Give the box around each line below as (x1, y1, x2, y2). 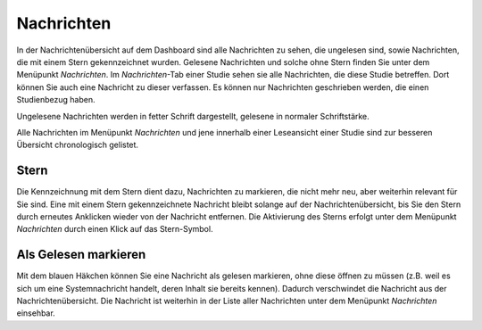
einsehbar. (16, 308, 55, 318)
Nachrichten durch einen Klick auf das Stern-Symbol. (16, 224, 213, 235)
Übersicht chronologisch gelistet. (16, 139, 138, 151)
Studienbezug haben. (16, 95, 96, 105)
